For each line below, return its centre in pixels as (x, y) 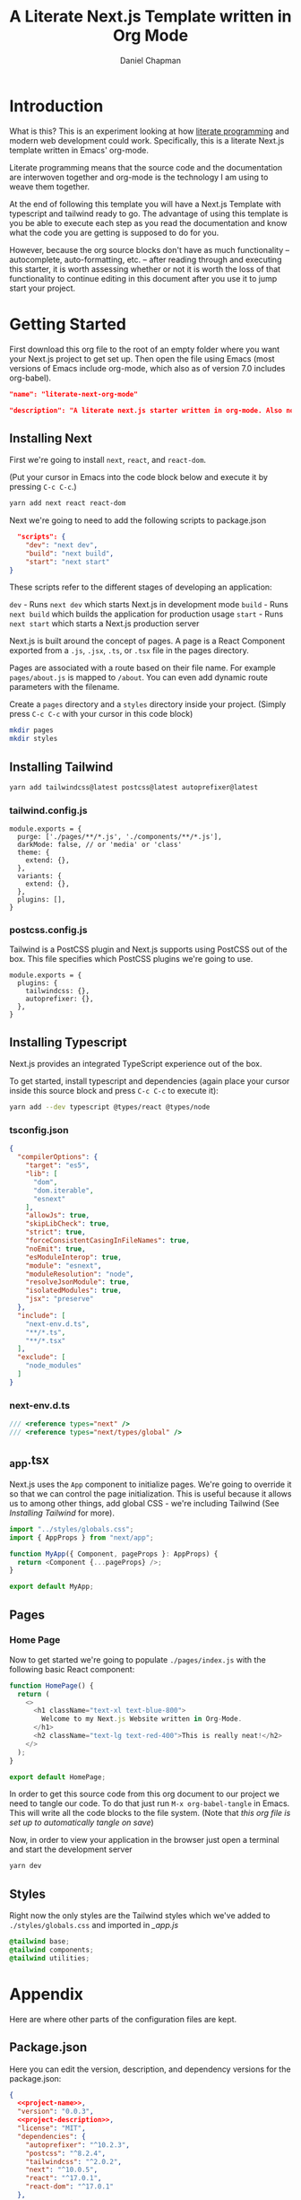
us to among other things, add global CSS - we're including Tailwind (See (144, 1503)
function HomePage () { (52, 1685)
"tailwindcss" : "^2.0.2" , (74, 2161)
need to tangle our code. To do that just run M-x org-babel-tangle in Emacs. (150, 1803)
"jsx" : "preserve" (60, 1299)
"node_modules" (54, 1366)
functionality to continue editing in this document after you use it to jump (143, 278)
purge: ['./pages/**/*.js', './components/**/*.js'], (120, 837)
